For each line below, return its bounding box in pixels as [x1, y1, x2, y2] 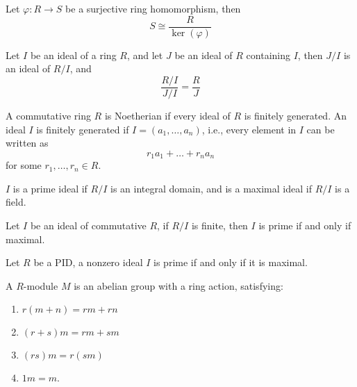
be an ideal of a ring [30, 47, 117, 62]
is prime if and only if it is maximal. [153, 255, 308, 270]
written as [6, 135, 49, 150]
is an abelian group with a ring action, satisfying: [74, 278, 283, 293]
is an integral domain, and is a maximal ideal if [110, 181, 312, 195]
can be [306, 122, 335, 136]
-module [23, 278, 58, 293]
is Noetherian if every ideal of [104, 108, 231, 122]
